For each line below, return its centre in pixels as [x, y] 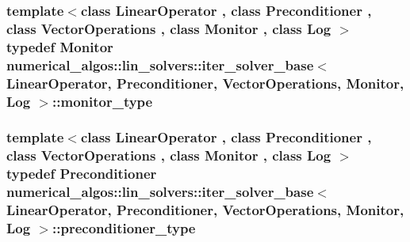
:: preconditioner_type [124, 227]
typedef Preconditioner [82, 174]
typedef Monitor [60, 46]
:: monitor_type [103, 101]
